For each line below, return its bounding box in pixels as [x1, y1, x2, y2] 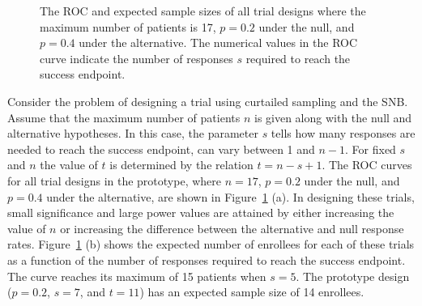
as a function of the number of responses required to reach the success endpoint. [7, 251, 406, 268]
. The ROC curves [322, 156, 412, 173]
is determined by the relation [109, 156, 254, 173]
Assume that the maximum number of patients [7, 108, 241, 125]
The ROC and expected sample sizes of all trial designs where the [40, 2, 366, 19]
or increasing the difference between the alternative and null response [60, 219, 404, 236]
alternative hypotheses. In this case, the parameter [7, 125, 258, 142]
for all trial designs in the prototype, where [7, 172, 221, 189]
